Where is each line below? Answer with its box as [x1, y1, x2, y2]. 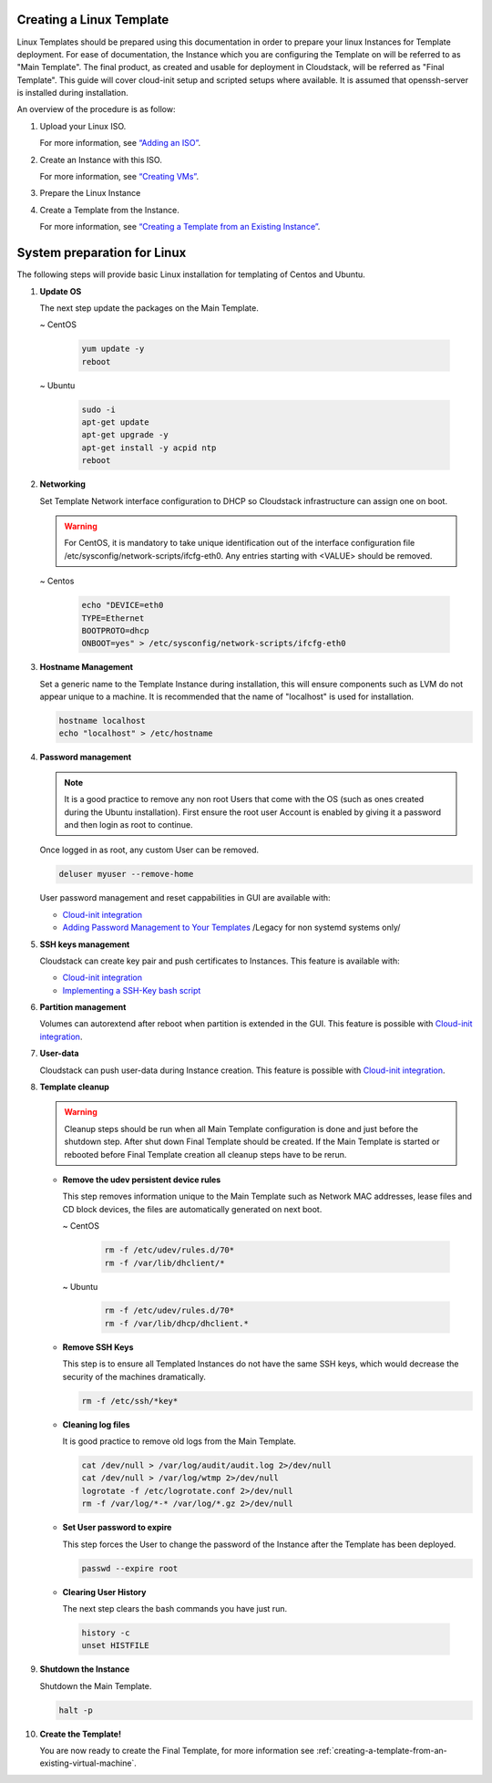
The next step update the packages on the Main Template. [39, 302, 259, 314]
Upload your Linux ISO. [39, 120, 127, 131]
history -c [81, 1627, 130, 1638]
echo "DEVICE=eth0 [81, 600, 164, 611]
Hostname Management [39, 662, 134, 673]
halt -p [58, 1705, 93, 1716]
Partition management [39, 1002, 127, 1013]
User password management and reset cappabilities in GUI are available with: [39, 892, 332, 903]
